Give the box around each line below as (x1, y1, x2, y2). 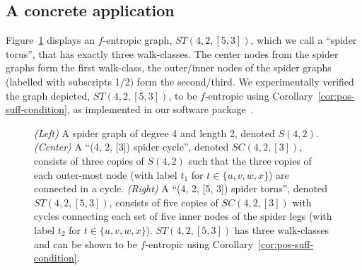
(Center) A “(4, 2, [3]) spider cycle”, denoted (34, 139, 229, 154)
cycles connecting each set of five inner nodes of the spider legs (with (34, 209, 332, 223)
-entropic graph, (103, 33, 173, 47)
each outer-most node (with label (34, 167, 177, 182)
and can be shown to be (34, 236, 137, 251)
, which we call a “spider (250, 33, 357, 47)
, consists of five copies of (109, 194, 218, 209)
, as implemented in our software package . (66, 102, 254, 117)
